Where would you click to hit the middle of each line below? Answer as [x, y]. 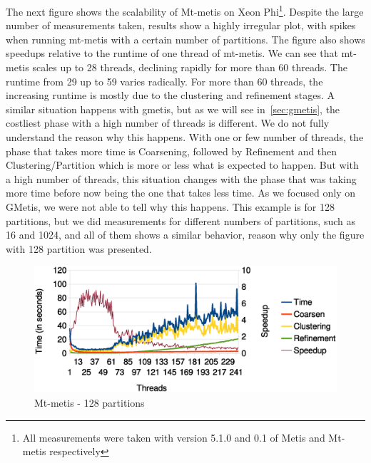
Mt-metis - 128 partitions [90, 402]
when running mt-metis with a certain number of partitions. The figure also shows [185, 39]
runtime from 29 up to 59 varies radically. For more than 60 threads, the [164, 81]
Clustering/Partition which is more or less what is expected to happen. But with [182, 165]
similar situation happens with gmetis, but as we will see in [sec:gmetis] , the [173, 109]
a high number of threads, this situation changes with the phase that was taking [181, 178]
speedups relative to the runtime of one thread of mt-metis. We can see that [172, 53]
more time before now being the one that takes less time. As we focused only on [181, 193]
